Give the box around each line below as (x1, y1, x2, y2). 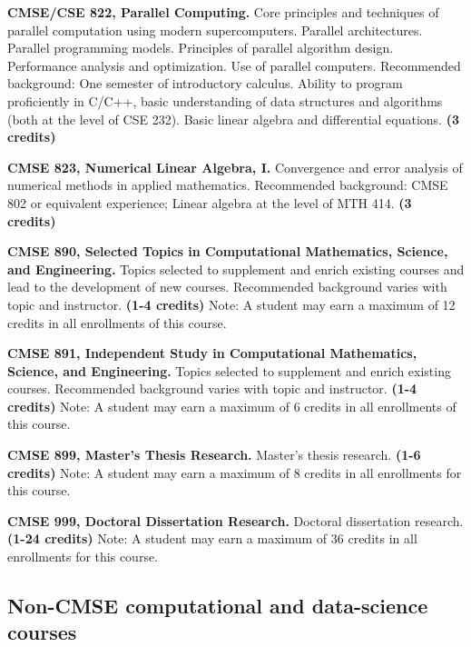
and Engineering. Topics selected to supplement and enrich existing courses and (7, 259, 465, 278)
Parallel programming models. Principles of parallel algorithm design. (7, 38, 394, 57)
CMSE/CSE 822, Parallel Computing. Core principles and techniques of (7, 3, 439, 21)
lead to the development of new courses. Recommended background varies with (7, 277, 447, 296)
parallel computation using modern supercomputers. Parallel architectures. (7, 20, 423, 39)
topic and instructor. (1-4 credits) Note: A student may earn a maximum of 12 (7, 294, 456, 314)
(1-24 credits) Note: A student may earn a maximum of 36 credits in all (7, 529, 417, 548)
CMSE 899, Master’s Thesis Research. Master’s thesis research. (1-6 (7, 445, 421, 464)
